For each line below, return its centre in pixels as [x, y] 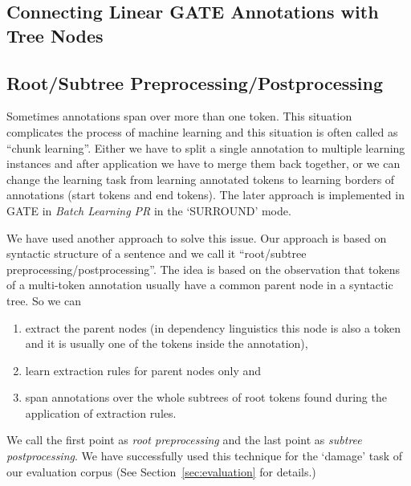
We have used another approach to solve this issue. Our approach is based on [197, 237]
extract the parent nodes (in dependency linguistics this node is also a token [213, 327]
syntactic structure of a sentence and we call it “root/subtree [157, 253]
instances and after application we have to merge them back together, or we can [203, 163]
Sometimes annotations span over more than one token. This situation [179, 116]
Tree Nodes [55, 35]
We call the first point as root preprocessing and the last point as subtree [184, 440]
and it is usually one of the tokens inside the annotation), [167, 343]
